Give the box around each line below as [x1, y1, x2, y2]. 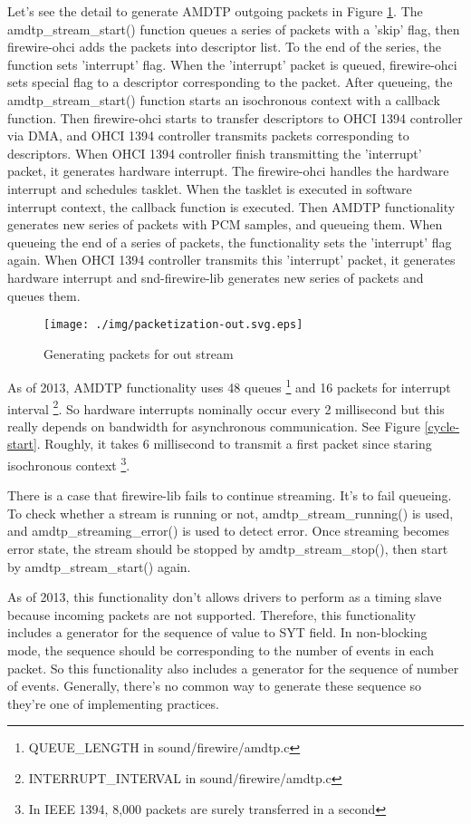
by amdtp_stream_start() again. [7, 557, 191, 576]
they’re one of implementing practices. [7, 693, 219, 713]
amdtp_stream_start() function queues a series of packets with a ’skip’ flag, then [7, 19, 460, 38]
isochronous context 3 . [7, 453, 130, 474]
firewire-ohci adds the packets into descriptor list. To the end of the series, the [7, 37, 441, 56]
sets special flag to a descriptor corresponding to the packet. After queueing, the [7, 73, 453, 92]
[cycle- [424, 416, 460, 435]
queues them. [7, 286, 81, 305]
